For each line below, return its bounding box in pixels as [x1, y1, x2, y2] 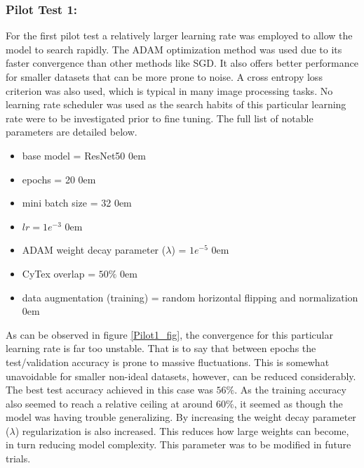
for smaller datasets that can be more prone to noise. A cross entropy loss [6, 70, 323, 84]
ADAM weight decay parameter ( [22, 242, 166, 257]
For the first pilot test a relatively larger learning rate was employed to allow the [6, 28, 353, 43]
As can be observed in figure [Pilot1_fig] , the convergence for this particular [6, 327, 333, 342]
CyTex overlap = [22, 266, 96, 280]
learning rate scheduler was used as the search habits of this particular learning [6, 97, 346, 112]
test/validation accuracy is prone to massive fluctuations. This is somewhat [6, 354, 330, 369]
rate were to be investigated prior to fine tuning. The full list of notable [6, 110, 314, 125]
